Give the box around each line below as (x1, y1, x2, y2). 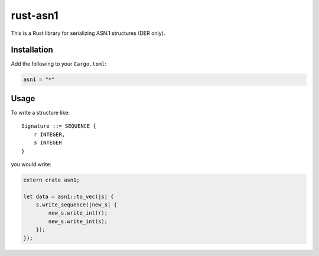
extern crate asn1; (23, 176, 80, 183)
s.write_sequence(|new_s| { (35, 202, 118, 208)
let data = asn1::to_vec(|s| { (23, 193, 115, 200)
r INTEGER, (33, 131, 66, 138)
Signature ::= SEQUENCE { (21, 123, 97, 129)
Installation (11, 45, 53, 55)
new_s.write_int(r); (48, 210, 108, 216)
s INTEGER (33, 140, 62, 146)
